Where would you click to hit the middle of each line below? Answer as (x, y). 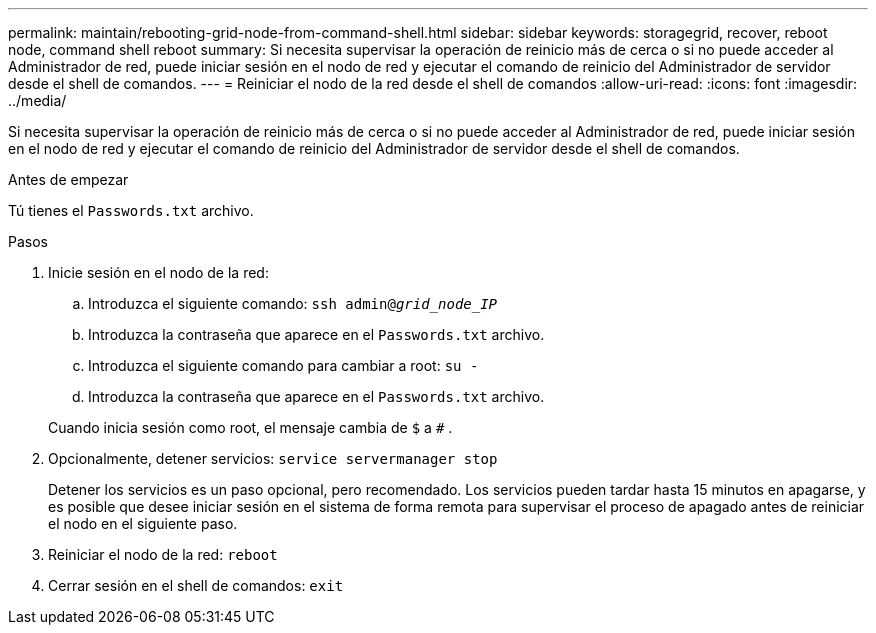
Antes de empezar (68, 179)
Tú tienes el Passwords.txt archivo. (131, 210)
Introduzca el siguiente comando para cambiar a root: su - (283, 365)
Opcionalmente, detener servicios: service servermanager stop (273, 458)
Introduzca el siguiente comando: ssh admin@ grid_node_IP (293, 303)
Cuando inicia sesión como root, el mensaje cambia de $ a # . (250, 427)
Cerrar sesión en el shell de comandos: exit (196, 585)
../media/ (37, 100)
